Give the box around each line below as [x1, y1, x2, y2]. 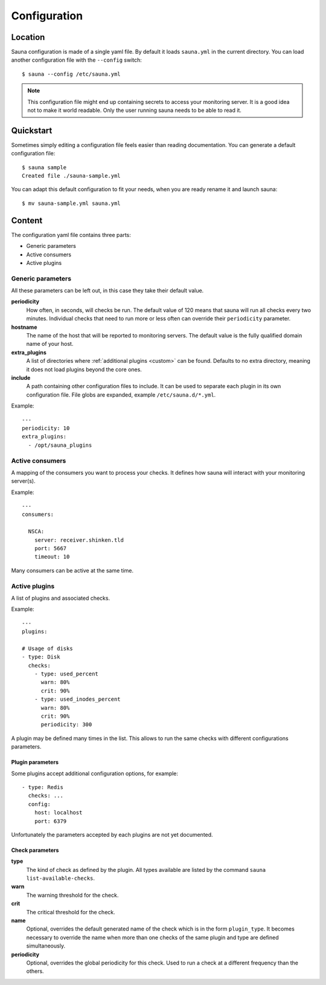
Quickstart [11, 125, 53, 135]
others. [26, 967, 45, 975]
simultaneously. [26, 942, 66, 949]
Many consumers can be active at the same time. [11, 567, 134, 574]
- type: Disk [22, 654, 60, 660]
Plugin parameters [11, 759, 59, 766]
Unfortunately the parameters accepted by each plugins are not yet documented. [11, 831, 214, 838]
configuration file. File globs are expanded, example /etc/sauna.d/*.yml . [26, 391, 216, 398]
